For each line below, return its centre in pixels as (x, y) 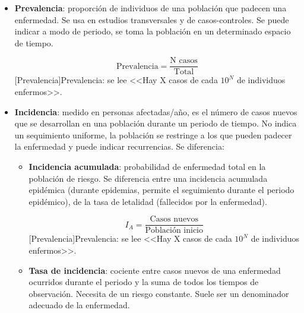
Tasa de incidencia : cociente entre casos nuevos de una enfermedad (155, 270)
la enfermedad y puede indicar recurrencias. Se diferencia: (119, 146)
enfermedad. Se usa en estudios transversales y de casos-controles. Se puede (152, 19)
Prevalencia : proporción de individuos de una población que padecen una (151, 8)
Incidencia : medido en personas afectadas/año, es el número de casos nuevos (156, 111)
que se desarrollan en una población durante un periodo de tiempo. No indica (156, 123)
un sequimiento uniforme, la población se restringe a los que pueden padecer (153, 135)
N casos (184, 61)
